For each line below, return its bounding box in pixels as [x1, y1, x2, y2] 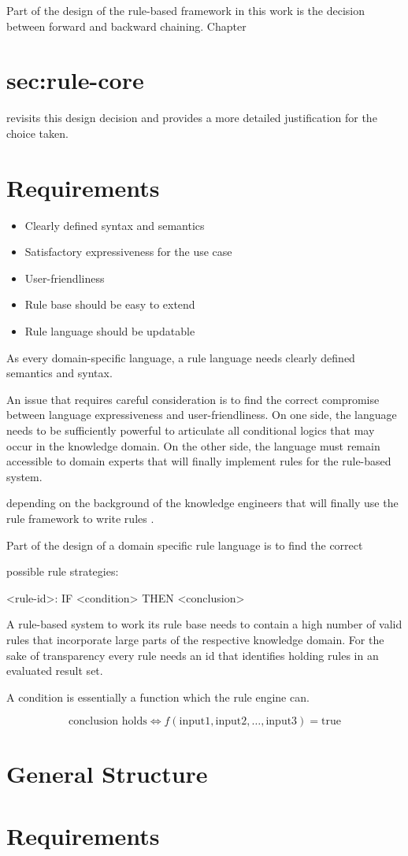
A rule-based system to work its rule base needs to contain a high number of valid [6, 616, 402, 632]
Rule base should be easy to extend [24, 296, 195, 313]
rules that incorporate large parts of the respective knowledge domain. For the [6, 631, 384, 647]
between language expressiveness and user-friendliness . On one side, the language [6, 406, 397, 423]
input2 [215, 716, 247, 728]
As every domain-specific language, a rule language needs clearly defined [6, 349, 355, 365]
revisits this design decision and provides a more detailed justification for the [6, 109, 377, 126]
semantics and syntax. [6, 365, 113, 381]
